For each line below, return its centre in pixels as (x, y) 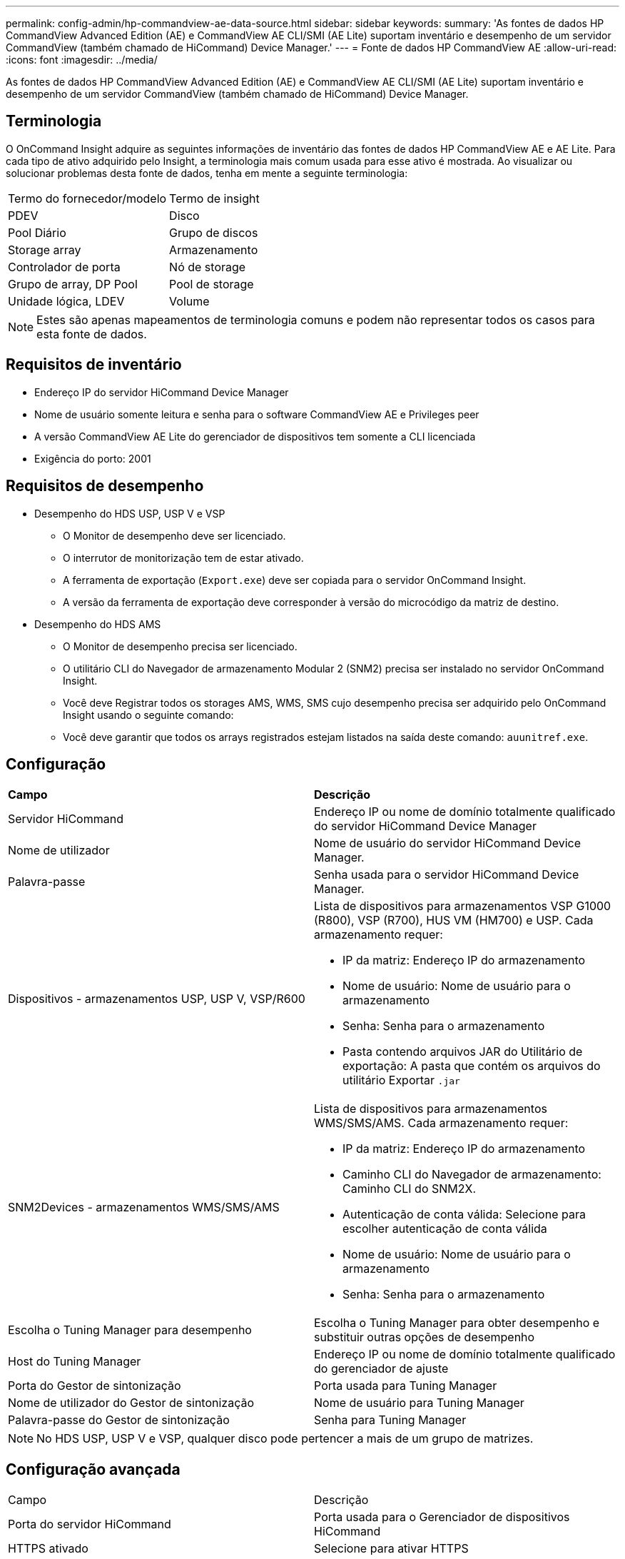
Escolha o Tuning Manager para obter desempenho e (457, 1323)
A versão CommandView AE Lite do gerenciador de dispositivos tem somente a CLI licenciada (255, 436)
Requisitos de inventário (94, 365)
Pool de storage (212, 284)
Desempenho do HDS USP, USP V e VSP (130, 513)
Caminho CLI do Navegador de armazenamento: (472, 1175)
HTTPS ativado (48, 1549)
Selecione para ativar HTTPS (391, 1549)
